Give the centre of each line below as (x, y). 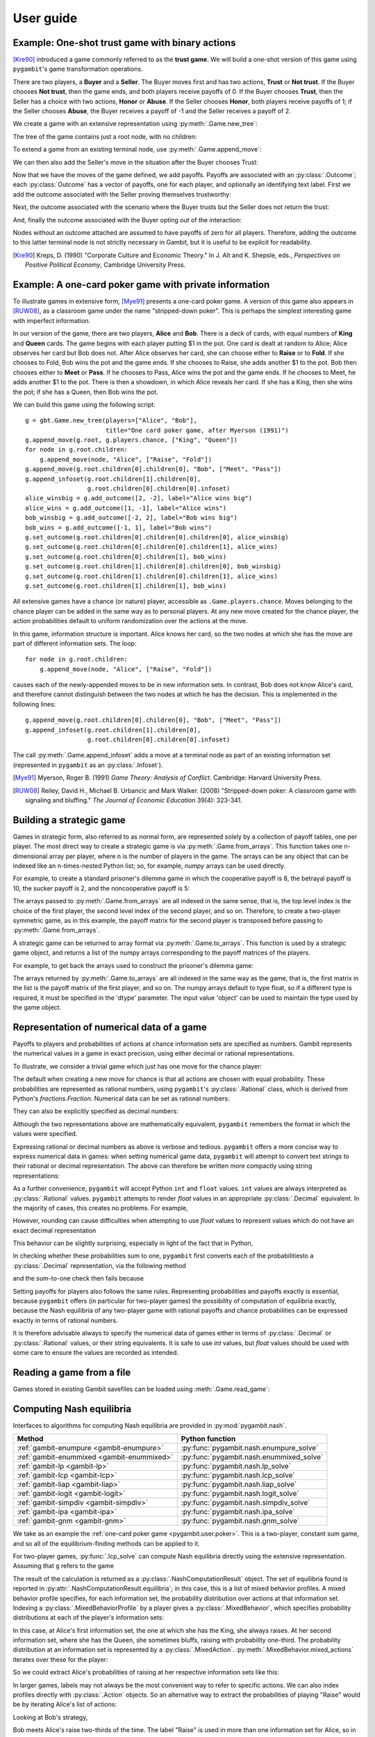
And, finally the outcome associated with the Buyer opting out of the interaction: (127, 220)
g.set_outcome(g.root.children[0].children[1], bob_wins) (126, 557)
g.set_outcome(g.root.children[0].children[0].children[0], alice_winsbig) (157, 537)
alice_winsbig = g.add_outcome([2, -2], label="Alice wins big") (139, 498)
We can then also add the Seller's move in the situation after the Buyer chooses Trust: (135, 162)
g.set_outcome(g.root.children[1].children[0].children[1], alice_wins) (151, 576)
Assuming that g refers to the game (64, 1566)
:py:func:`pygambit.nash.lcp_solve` (238, 1475)
